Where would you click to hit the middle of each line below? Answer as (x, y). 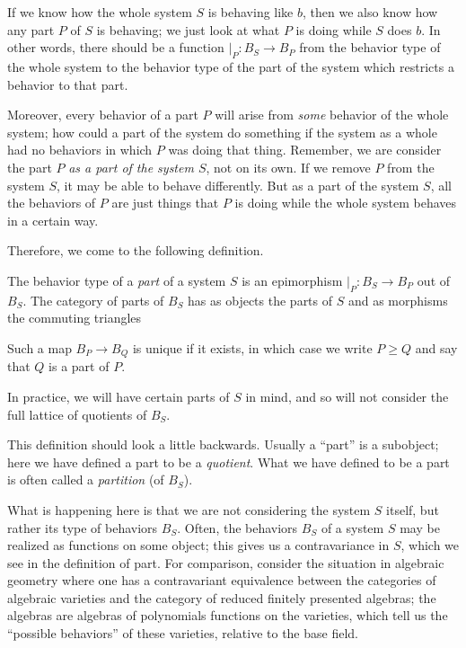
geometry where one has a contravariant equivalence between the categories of (222, 580)
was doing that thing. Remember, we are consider (305, 150)
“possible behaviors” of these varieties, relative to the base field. (183, 633)
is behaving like (251, 12)
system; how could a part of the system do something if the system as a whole (222, 132)
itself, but (413, 509)
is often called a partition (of (86, 479)
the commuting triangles (75, 318)
